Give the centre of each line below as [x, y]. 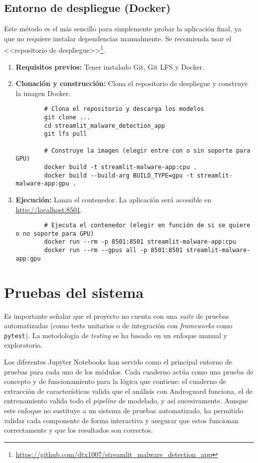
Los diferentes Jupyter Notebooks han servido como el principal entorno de [118, 362]
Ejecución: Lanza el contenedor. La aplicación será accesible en [114, 199]
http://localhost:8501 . [49, 209]
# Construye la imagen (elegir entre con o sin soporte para [147, 150]
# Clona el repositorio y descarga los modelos [124, 109]
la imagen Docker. [43, 93]
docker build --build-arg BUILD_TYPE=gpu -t [119, 175]
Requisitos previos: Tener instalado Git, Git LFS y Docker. [110, 66]
